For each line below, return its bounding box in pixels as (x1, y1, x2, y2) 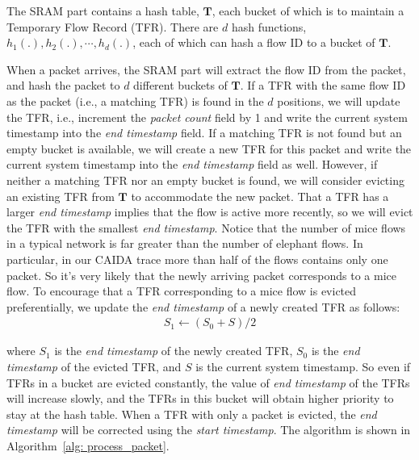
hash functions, (231, 18, 307, 35)
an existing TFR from (6, 187, 115, 204)
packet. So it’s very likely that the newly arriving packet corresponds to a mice (6, 266, 397, 283)
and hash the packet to (6, 77, 120, 94)
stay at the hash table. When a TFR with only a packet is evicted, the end (6, 405, 377, 422)
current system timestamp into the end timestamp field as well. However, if (6, 156, 378, 173)
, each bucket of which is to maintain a (212, 2, 404, 19)
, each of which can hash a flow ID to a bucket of (132, 34, 375, 51)
